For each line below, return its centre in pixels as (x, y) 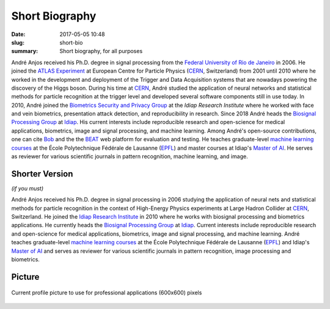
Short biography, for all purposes (101, 51)
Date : (18, 34)
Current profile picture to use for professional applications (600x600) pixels (107, 293)
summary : (25, 51)
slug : (18, 42)
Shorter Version (42, 174)
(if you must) (28, 188)
